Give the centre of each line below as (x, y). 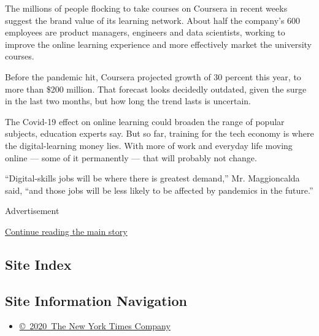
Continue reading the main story (66, 231)
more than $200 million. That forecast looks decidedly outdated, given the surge (156, 89)
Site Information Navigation (96, 300)
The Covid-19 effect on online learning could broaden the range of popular (145, 121)
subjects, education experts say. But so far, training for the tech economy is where (159, 133)
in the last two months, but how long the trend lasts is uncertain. (128, 101)
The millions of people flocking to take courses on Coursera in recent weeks (146, 8)
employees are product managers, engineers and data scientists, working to (145, 32)
